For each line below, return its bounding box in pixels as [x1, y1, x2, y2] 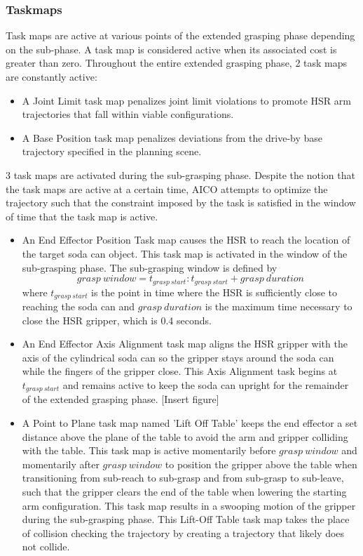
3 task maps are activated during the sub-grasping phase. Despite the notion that [6, 167, 355, 182]
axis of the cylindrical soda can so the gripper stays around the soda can [22, 350, 334, 364]
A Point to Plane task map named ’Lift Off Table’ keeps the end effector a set [22, 416, 358, 430]
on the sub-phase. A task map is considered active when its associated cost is [6, 41, 337, 56]
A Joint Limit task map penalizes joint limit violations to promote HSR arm [22, 93, 351, 107]
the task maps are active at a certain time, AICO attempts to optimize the [6, 181, 328, 196]
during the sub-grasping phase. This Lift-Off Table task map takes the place [22, 512, 350, 527]
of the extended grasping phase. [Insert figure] [22, 392, 219, 406]
